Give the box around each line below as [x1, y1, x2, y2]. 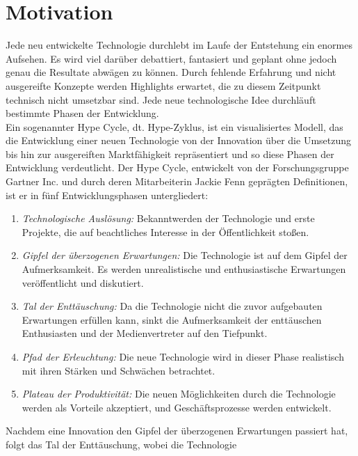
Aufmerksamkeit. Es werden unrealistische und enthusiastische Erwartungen [22, 262, 346, 276]
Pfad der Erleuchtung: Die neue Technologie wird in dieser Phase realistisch [22, 349, 344, 363]
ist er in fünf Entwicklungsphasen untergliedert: [6, 187, 209, 202]
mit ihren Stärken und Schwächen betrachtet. [22, 363, 215, 377]
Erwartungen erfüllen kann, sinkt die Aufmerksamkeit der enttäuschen [22, 312, 322, 327]
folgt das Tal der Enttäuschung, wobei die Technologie [6, 437, 237, 451]
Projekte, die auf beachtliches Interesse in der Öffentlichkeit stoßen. [22, 224, 309, 239]
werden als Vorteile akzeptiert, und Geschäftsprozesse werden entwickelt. [22, 400, 332, 414]
